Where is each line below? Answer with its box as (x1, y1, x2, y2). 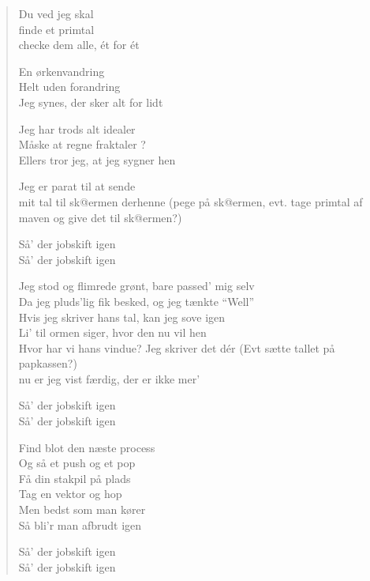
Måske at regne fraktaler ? (18, 136, 146, 153)
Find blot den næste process (18, 439, 155, 455)
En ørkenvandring (18, 62, 105, 79)
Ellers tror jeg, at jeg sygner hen (18, 151, 176, 168)
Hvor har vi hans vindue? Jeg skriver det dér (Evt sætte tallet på (18, 339, 335, 356)
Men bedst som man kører (18, 501, 146, 518)
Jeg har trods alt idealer (18, 120, 136, 137)
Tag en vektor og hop (18, 485, 122, 502)
